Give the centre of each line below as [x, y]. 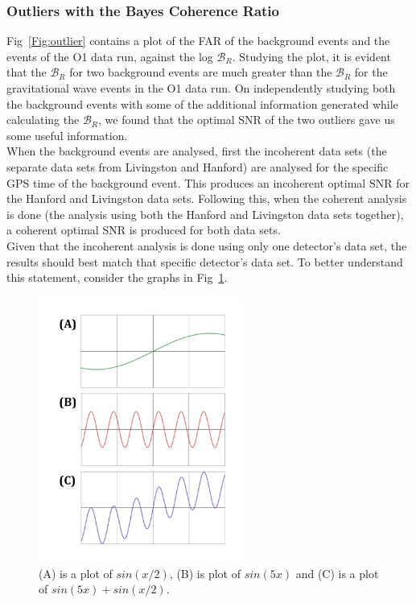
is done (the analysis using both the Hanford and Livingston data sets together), [205, 214]
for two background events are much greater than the [201, 72]
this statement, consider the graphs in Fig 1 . [117, 277]
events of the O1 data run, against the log [110, 56]
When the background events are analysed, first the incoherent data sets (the [197, 151]
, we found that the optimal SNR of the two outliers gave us [247, 120]
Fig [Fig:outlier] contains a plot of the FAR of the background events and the [198, 41]
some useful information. [67, 135]
